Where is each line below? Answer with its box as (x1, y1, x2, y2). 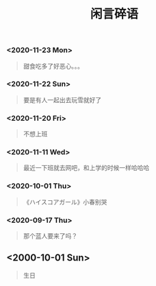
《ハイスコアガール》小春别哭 (23, 198, 107, 206)
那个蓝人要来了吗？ (23, 232, 78, 240)
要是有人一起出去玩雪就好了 (23, 95, 102, 104)
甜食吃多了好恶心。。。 (23, 62, 83, 70)
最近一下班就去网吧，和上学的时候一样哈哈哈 (23, 164, 150, 172)
